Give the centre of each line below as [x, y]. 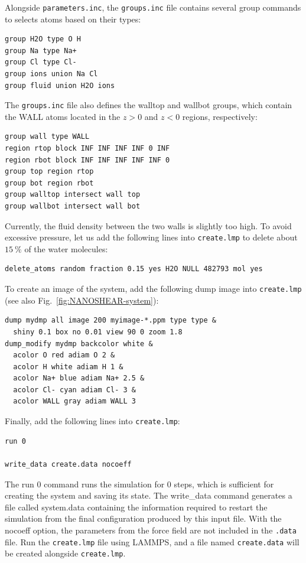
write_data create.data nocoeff [68, 464]
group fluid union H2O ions [60, 85]
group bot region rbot [49, 183]
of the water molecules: [66, 248]
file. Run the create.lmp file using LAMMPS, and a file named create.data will [152, 541]
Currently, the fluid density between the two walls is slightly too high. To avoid [148, 225]
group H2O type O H [43, 39]
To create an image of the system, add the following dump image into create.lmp [153, 289]
